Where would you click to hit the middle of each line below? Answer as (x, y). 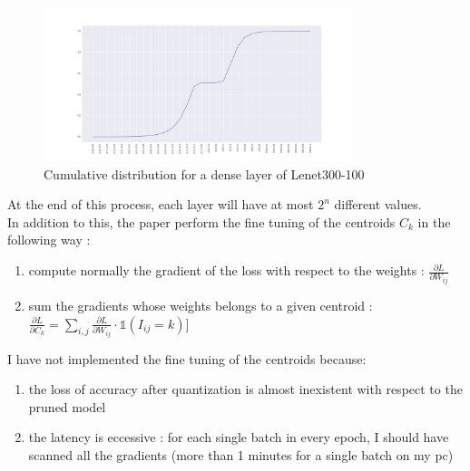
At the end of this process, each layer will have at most (161, 204)
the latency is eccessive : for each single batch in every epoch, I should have (239, 437)
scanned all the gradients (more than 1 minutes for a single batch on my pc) (241, 454)
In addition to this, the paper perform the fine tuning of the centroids (201, 221)
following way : (49, 240)
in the (434, 221)
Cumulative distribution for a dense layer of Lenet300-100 (204, 173)
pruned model (67, 406)
